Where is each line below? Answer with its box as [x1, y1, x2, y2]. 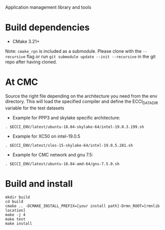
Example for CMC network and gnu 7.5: [12, 152, 93, 158]
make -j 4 [5, 212, 26, 217]
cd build [5, 199, 23, 204]
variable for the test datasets [5, 105, 64, 111]
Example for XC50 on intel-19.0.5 [12, 133, 80, 139]
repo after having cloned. [5, 59, 57, 65]
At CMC [5, 76, 38, 88]
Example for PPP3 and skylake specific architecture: [12, 114, 120, 121]
